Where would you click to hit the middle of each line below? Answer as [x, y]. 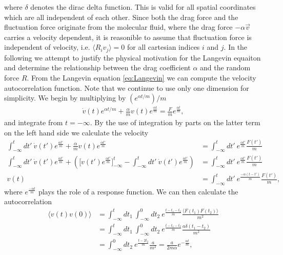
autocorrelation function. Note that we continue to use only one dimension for [127, 87]
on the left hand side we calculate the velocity [76, 132]
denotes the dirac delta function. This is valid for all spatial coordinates [143, 7]
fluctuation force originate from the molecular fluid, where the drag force [118, 27]
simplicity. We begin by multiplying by [65, 98]
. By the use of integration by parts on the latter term [175, 122]
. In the [236, 47]
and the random [225, 67]
